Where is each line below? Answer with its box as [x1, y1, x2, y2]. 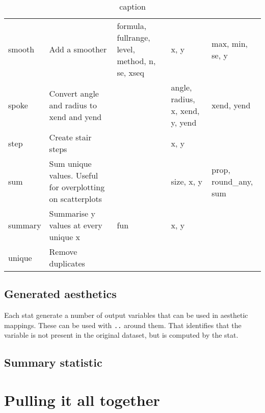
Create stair [49, 131, 92, 143]
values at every [49, 219, 102, 231]
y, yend [171, 116, 197, 128]
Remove [49, 246, 77, 257]
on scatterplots [49, 193, 102, 204]
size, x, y [171, 175, 202, 187]
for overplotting [49, 181, 105, 193]
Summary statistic [4, 355, 102, 370]
